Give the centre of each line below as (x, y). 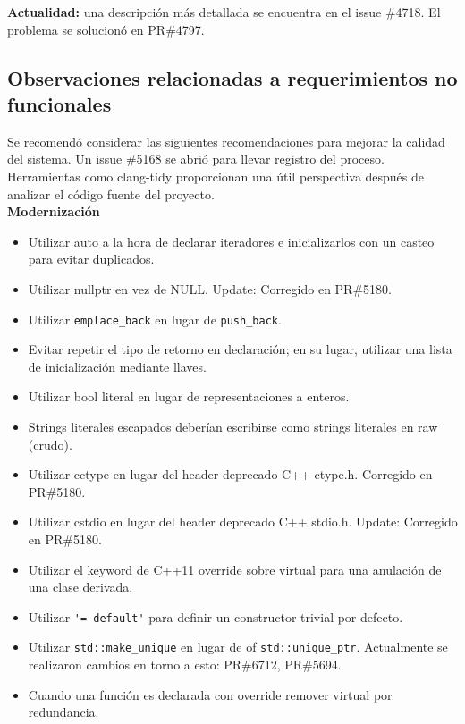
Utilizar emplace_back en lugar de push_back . (155, 319)
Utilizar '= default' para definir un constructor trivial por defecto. (216, 616)
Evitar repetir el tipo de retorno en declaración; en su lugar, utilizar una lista (240, 349)
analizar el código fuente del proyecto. (111, 194)
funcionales (59, 103)
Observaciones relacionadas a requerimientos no (232, 77)
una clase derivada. (80, 587)
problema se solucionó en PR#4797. (106, 29)
